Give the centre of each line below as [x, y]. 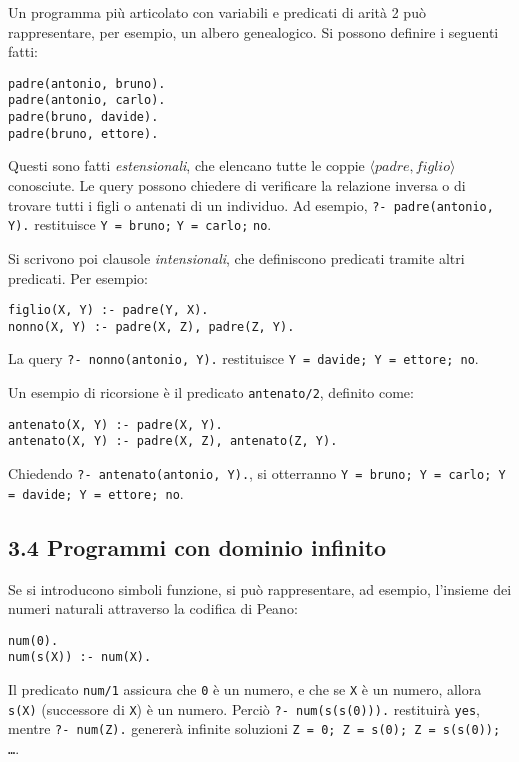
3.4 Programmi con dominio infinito [197, 546]
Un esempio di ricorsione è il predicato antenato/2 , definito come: [211, 392]
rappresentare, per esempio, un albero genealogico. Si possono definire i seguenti [253, 31]
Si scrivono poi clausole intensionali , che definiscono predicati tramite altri [236, 257]
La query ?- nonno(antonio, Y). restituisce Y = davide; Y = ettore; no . [243, 358]
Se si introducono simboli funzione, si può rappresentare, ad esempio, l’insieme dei [260, 588]
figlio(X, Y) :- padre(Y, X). [108, 310]
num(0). [33, 640]
